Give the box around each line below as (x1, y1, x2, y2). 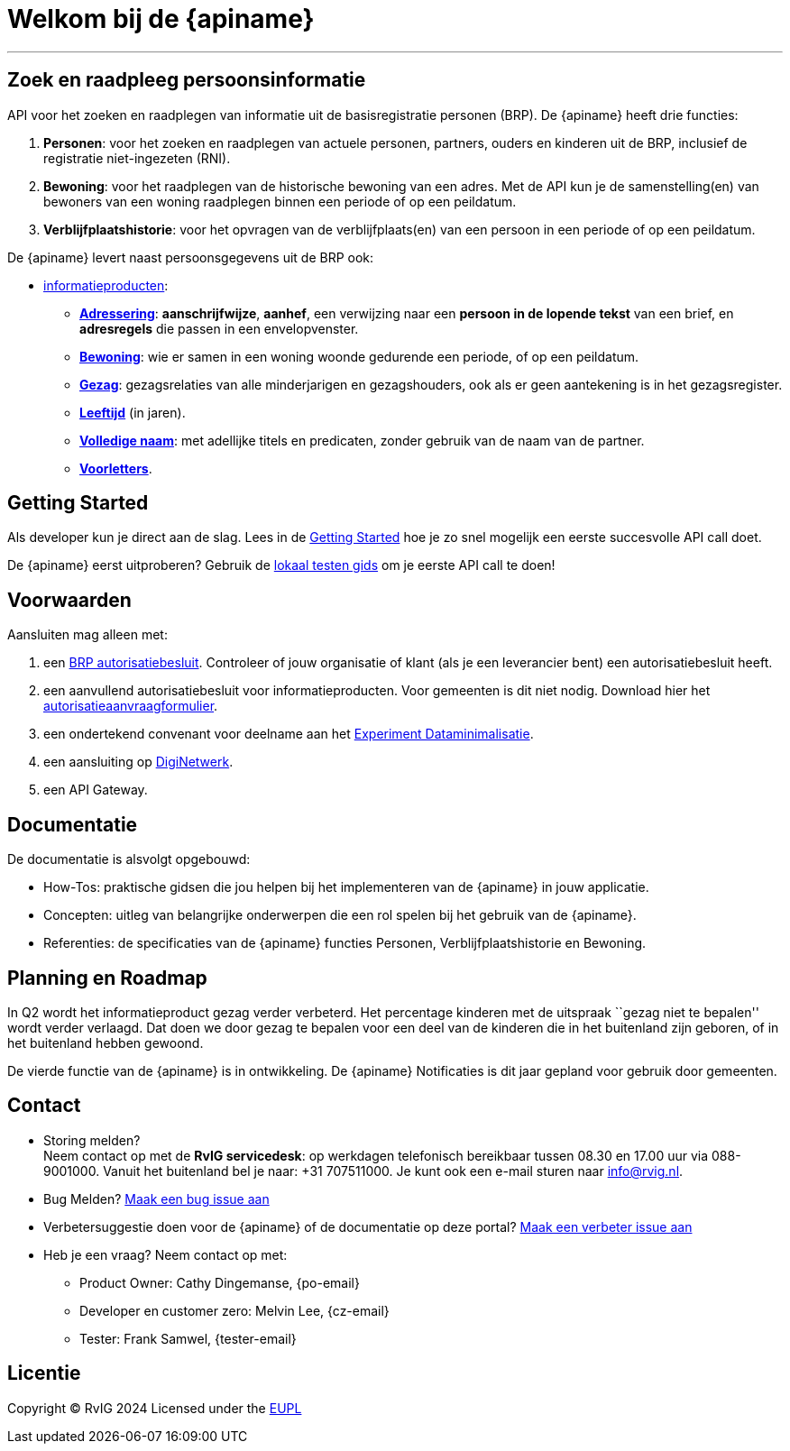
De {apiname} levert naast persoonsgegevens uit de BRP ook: (7, 249, 374, 265)
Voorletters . (79, 460, 152, 476)
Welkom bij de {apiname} (7, 4, 315, 34)
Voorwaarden (7, 588, 132, 611)
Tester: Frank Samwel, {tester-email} (79, 1330, 297, 1346)
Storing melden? (43, 1132, 141, 1148)
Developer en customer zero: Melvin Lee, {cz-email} (79, 1302, 390, 1318)
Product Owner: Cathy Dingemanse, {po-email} (79, 1274, 360, 1290)
